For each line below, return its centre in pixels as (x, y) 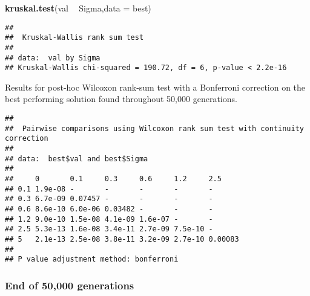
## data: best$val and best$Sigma (77, 159)
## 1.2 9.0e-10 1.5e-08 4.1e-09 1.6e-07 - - (109, 219)
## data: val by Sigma (53, 58)
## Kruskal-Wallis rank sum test (74, 38)
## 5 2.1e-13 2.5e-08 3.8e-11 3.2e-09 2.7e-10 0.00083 (122, 239)
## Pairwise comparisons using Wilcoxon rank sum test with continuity (154, 128)
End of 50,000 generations (70, 285)
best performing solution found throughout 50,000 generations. (121, 99)
